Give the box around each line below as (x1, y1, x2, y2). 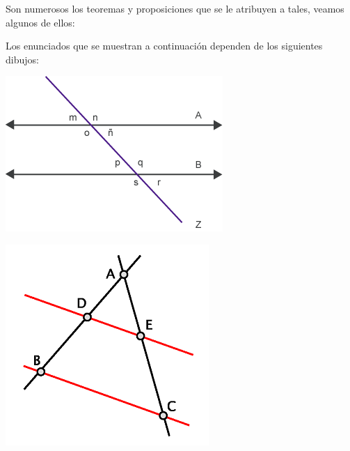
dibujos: (6, 52, 39, 66)
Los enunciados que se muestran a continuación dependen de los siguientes (6, 38, 323, 53)
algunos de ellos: (6, 15, 75, 29)
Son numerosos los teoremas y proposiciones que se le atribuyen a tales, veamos (6, 1, 344, 15)
